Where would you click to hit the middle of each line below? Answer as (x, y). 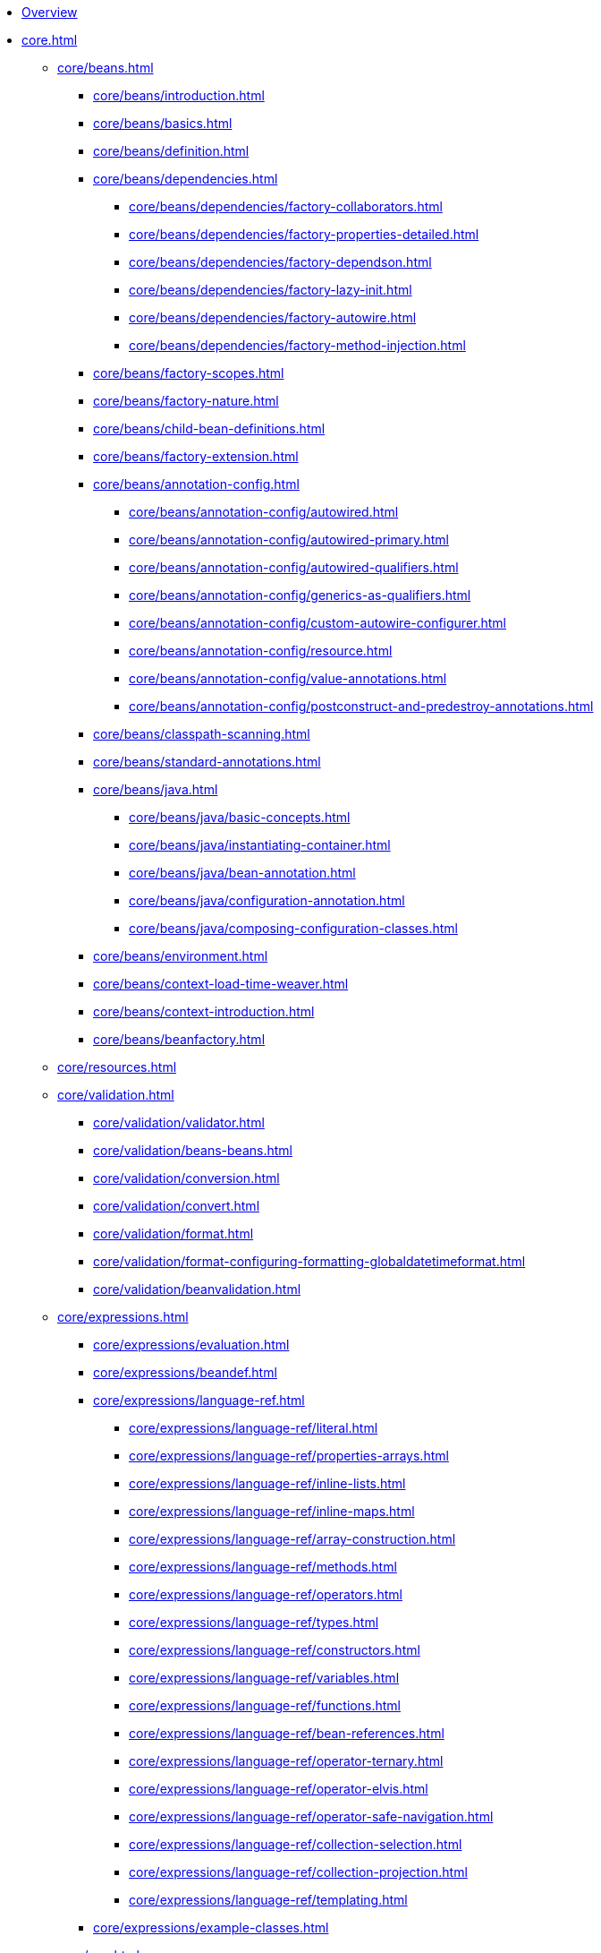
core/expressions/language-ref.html (199, 1400)
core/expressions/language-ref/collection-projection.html (298, 1872)
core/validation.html (116, 1095)
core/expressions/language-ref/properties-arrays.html (289, 1456)
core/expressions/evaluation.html (191, 1345)
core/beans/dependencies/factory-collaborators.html (286, 206)
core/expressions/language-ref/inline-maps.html (272, 1511)
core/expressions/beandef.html (185, 1372)
